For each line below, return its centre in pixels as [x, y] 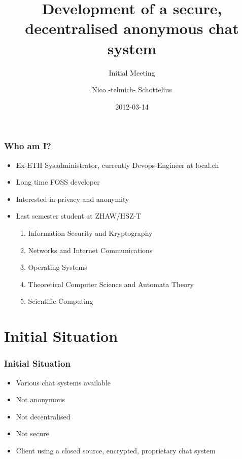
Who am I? [28, 146]
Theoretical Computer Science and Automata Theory [111, 284]
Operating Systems [58, 267]
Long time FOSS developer [58, 182]
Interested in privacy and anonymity [73, 199]
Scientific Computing [61, 301]
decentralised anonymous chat [132, 28]
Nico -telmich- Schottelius [132, 90]
